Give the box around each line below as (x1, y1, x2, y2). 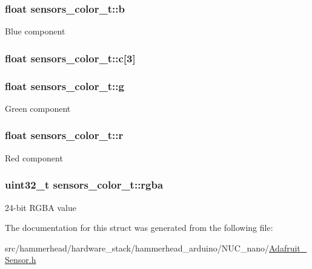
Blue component (5, 25, 65, 37)
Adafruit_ (268, 241, 307, 254)
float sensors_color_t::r (5, 128, 124, 143)
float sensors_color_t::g (5, 78, 124, 93)
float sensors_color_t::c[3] (5, 50, 136, 65)
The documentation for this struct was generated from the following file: (5, 221, 273, 234)
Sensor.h (5, 253, 36, 266)
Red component (5, 151, 63, 164)
